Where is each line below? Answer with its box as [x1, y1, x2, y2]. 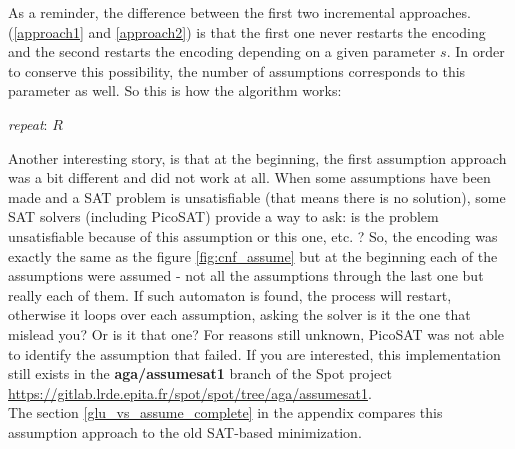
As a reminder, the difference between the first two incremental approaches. [8, 2, 471, 22]
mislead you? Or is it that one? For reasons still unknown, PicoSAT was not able [8, 323, 505, 344]
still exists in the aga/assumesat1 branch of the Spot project [8, 363, 392, 384]
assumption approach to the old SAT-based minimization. [8, 421, 362, 442]
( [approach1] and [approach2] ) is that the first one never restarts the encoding [8, 21, 486, 42]
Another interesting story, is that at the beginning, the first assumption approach [8, 147, 507, 168]
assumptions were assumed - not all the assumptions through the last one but [8, 265, 484, 286]
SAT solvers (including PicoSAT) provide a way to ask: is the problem [8, 206, 439, 227]
